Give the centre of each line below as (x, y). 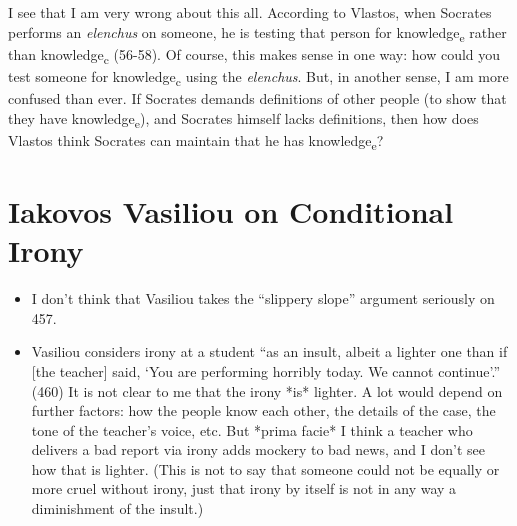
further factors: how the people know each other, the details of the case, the (263, 410)
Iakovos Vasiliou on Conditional (231, 211)
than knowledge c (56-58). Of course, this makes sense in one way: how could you (254, 55)
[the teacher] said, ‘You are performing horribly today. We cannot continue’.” (265, 370)
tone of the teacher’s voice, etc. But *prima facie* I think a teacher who (252, 429)
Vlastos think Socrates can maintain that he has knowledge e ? (196, 141)
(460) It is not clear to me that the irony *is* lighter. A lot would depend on (267, 390)
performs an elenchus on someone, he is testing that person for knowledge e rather (257, 33)
